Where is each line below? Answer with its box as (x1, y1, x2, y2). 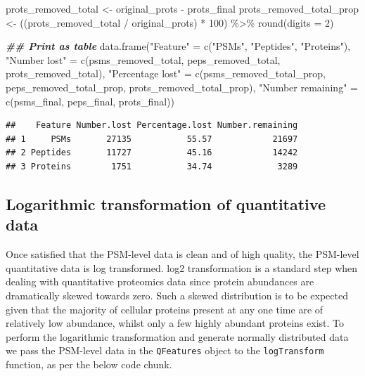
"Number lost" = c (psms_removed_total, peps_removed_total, (6, 52, 281, 67)
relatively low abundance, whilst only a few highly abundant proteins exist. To (6, 316, 345, 330)
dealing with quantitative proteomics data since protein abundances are (6, 274, 314, 289)
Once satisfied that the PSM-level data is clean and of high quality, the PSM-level (6, 247, 359, 261)
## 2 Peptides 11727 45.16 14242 (6, 148, 298, 158)
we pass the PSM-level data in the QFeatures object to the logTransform (6, 343, 324, 358)
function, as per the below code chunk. (6, 356, 172, 371)
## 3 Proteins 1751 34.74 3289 (6, 161, 298, 171)
